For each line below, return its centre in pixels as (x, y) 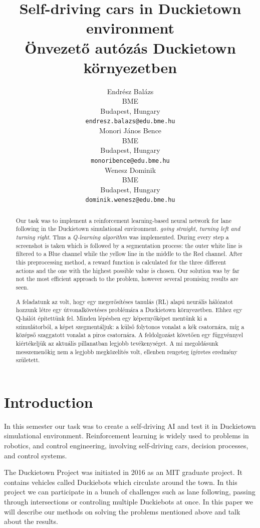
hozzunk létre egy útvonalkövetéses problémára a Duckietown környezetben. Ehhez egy (129, 310)
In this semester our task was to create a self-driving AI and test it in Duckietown (130, 426)
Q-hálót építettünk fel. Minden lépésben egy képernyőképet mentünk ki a (111, 318)
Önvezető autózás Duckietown (130, 47)
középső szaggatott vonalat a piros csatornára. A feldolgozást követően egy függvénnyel (129, 335)
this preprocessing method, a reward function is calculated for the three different (121, 262)
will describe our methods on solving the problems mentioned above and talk (122, 511)
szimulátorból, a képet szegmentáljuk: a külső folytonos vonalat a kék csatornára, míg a (130, 326)
